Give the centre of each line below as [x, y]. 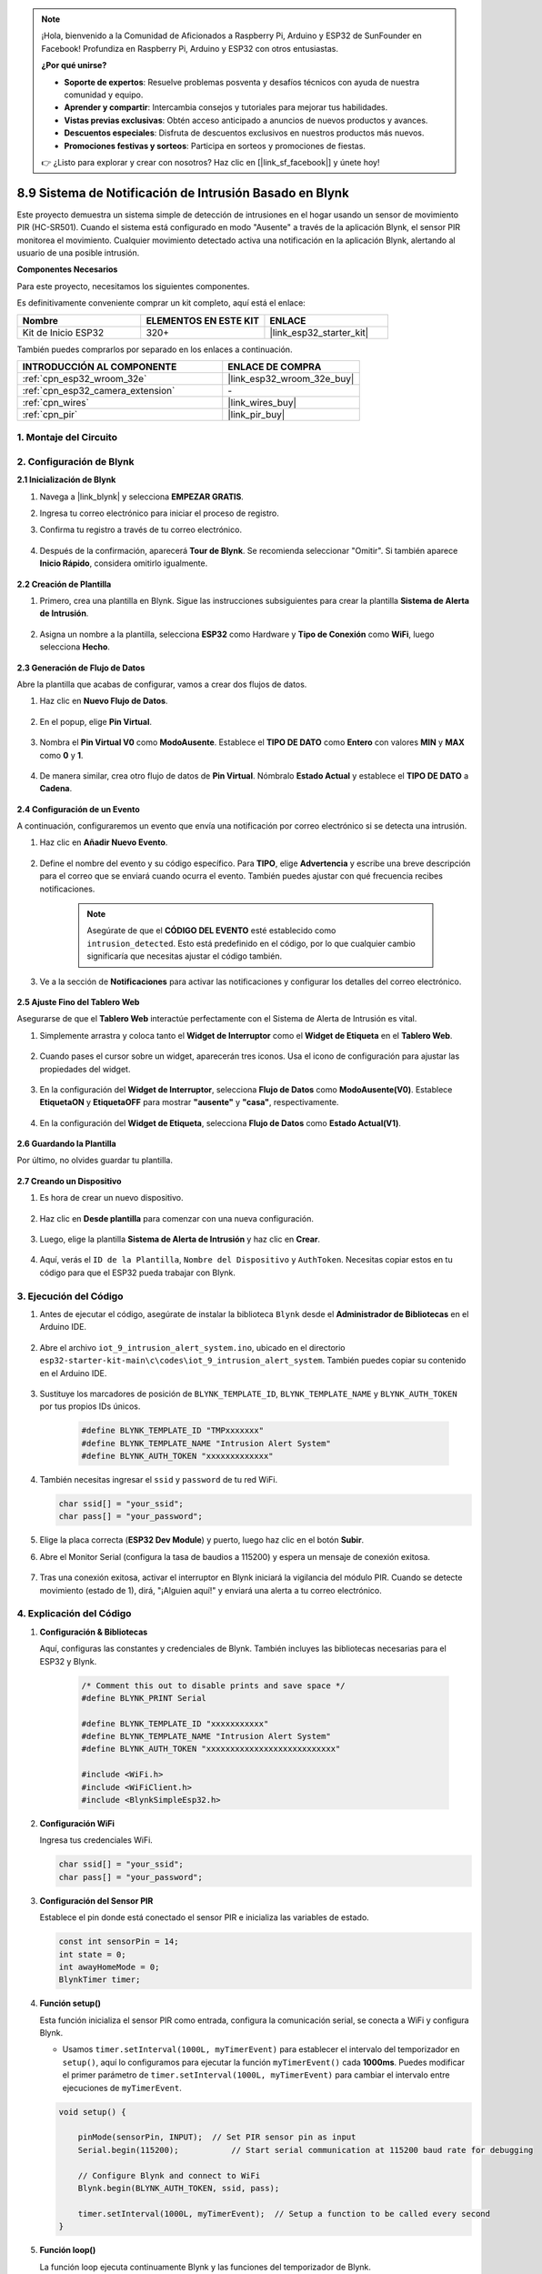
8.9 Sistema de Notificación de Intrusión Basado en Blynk [183, 192]
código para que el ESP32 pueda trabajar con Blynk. [138, 1273]
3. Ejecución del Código [70, 1296]
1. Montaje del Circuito [67, 438]
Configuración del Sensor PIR [96, 1900]
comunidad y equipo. [104, 95]
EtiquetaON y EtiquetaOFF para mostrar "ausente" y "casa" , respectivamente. [189, 1102]
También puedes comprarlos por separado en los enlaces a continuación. [155, 349]
